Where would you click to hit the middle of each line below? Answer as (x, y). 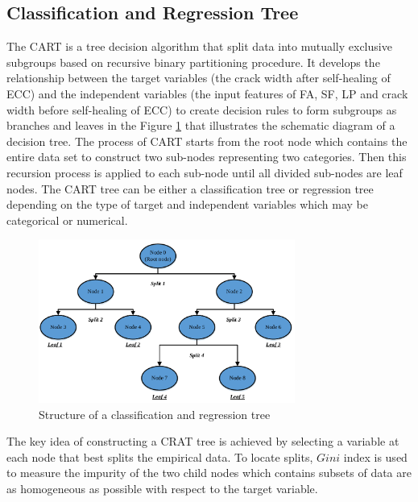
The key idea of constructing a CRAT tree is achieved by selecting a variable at (203, 441)
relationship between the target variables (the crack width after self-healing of (199, 78)
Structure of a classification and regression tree (155, 414)
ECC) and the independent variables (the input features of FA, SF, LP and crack (207, 93)
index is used (375, 456)
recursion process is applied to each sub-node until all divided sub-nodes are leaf (205, 172)
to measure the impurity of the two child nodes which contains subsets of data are (209, 473)
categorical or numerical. (67, 220)
